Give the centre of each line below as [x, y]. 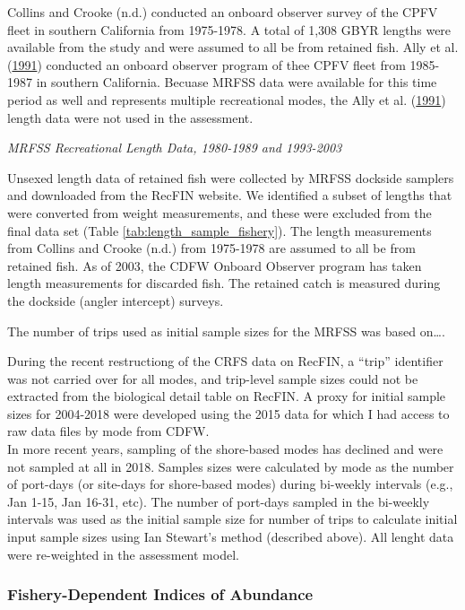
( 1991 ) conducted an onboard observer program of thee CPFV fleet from [207, 64]
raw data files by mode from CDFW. [108, 431]
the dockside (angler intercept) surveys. [116, 300]
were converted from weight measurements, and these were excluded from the [220, 212]
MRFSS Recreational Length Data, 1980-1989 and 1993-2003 [175, 148]
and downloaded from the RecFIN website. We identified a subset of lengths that [230, 195]
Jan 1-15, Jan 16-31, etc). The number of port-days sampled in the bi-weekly [219, 501]
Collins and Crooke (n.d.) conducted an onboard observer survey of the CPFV [223, 12]
